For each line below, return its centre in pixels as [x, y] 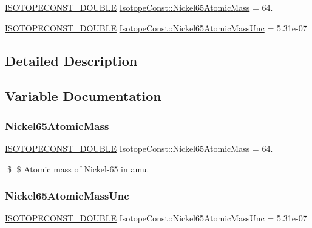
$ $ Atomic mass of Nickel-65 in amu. [78, 168]
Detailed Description [71, 60]
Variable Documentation [83, 96]
